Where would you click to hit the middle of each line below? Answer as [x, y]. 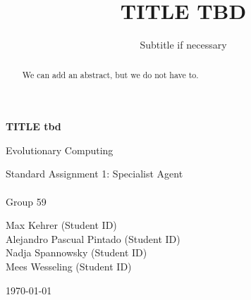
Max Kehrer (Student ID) [61, 225]
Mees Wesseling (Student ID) [69, 266]
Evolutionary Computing [60, 150]
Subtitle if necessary [183, 45]
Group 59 [26, 201]
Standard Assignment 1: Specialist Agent [94, 174]
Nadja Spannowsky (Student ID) [76, 252]
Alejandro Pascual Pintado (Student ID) [93, 238]
